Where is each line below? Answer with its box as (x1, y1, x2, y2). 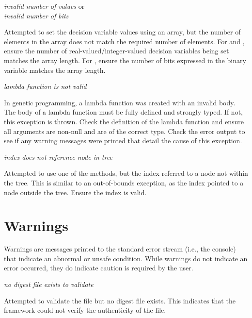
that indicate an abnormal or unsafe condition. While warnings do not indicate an (4, 253, 248, 263)
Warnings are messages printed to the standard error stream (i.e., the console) (4, 244, 236, 254)
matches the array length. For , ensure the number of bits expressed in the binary (4, 55, 246, 65)
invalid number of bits (4, 10, 69, 20)
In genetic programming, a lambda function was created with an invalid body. (4, 97, 236, 107)
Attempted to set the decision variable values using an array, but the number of (4, 27, 241, 37)
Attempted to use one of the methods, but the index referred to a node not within (4, 168, 248, 178)
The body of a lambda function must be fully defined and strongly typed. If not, (4, 107, 243, 117)
